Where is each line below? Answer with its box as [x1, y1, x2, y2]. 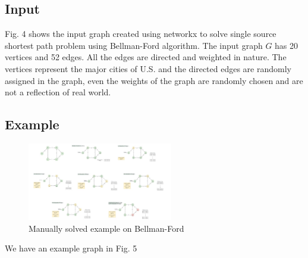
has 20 [275, 39, 298, 51]
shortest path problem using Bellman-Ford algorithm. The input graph [5, 39, 263, 51]
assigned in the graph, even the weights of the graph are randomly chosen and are [5, 74, 303, 86]
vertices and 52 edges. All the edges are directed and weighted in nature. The [5, 51, 287, 63]
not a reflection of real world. [5, 86, 111, 98]
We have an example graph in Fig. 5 [5, 242, 137, 254]
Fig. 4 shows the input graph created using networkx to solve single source [5, 27, 276, 40]
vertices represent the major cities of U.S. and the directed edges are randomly [5, 62, 291, 74]
